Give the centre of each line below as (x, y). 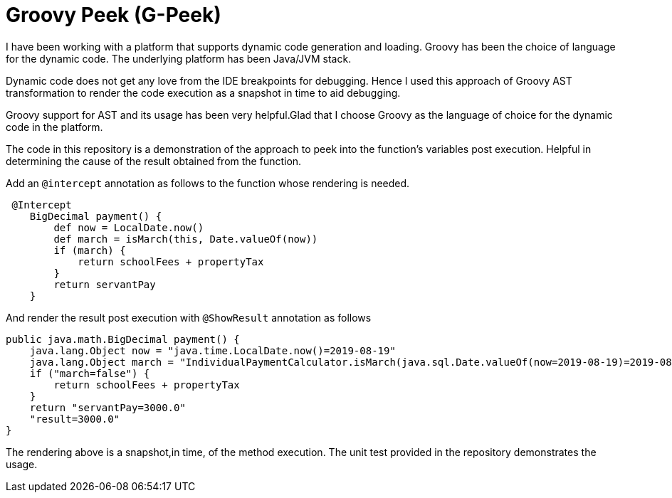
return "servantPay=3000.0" (107, 407)
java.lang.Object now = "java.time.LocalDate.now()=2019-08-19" (212, 350)
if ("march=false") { (90, 373)
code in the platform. (54, 127)
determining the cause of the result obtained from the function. (154, 161)
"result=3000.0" (75, 419)
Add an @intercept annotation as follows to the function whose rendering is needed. (208, 183)
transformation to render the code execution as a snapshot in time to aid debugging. (203, 92)
